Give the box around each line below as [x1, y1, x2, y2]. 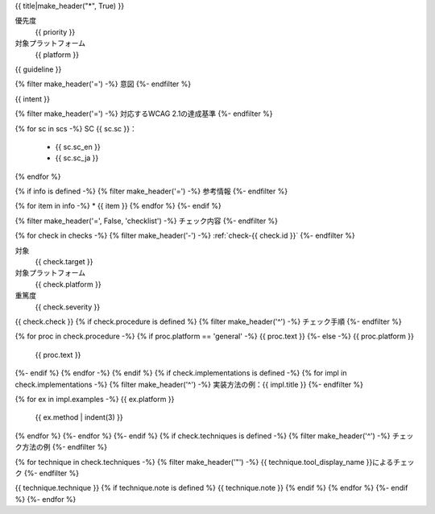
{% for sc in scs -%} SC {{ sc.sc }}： [14, 123, 137, 133]
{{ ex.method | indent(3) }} [35, 412, 124, 422]
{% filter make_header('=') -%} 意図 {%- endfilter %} [14, 79, 192, 89]
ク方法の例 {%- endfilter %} [14, 442, 108, 452]
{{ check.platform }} [35, 279, 101, 289]
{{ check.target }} [35, 257, 93, 267]
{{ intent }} [14, 93, 50, 104]
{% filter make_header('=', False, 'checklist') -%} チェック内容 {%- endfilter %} [14, 216, 278, 226]
